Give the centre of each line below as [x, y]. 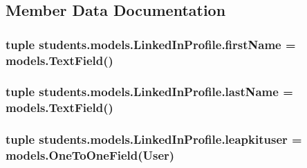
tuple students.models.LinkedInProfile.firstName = [151, 44]
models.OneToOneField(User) [90, 155]
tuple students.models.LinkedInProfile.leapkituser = [154, 139]
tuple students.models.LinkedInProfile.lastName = [149, 92]
